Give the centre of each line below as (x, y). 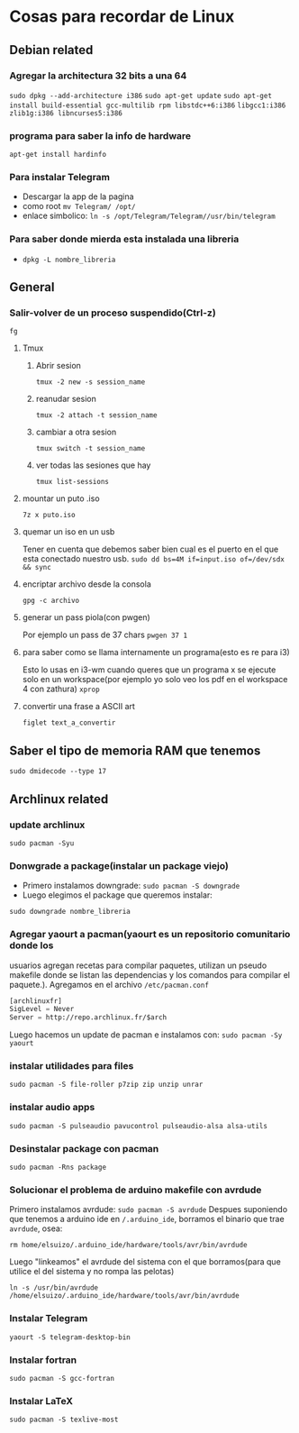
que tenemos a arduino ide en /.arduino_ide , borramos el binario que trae (147, 1219)
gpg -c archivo (51, 601)
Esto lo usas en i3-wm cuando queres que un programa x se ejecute (149, 670)
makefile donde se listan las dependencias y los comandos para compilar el (150, 974)
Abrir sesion (58, 366)
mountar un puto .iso (61, 498)
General (32, 287)
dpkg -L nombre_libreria (69, 260)
